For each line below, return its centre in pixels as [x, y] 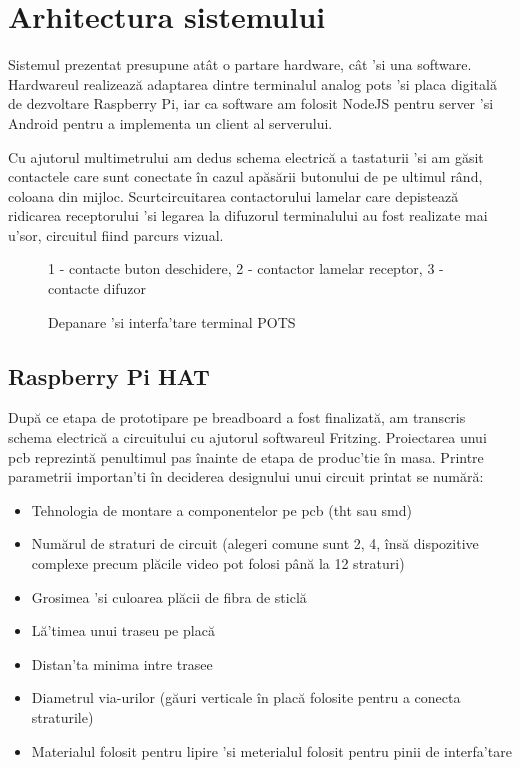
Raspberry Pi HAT [109, 375]
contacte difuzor [97, 288]
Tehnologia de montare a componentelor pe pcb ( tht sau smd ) [222, 509]
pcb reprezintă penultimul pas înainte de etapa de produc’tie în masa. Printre [246, 456]
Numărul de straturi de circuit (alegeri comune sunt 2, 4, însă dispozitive [255, 543]
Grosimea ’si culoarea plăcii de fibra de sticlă [169, 596]
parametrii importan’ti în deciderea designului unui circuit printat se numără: [246, 476]
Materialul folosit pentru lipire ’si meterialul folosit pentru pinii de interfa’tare [271, 750]
